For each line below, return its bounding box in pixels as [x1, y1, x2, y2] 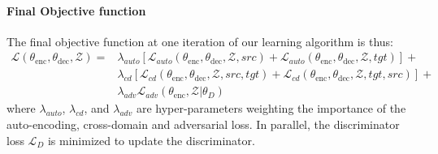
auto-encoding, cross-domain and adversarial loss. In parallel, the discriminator [7, 116, 400, 133]
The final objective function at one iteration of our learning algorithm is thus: [7, 32, 393, 49]
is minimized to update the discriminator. [47, 131, 255, 148]
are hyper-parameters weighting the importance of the [136, 100, 406, 117]
